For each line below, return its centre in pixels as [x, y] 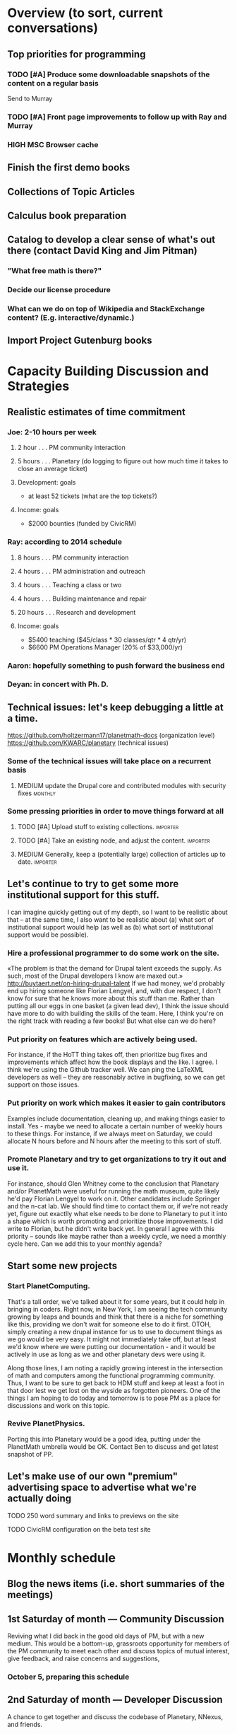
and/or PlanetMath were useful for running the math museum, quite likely [114, 1191]
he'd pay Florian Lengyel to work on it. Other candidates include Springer [114, 1198]
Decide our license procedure [59, 290]
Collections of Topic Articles [71, 191]
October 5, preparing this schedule [68, 1677]
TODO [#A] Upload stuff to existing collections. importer [98, 826]
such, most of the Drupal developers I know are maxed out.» [95, 976]
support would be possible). [48, 935]
